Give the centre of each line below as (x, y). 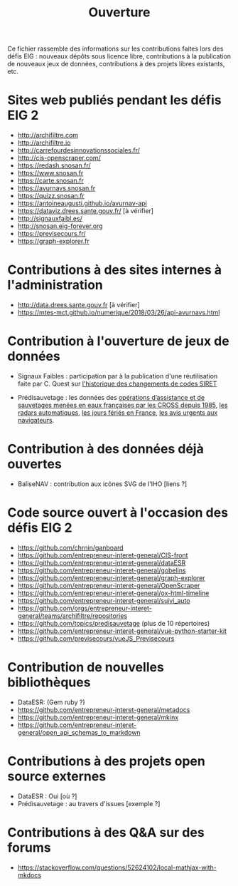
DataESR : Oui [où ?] (47, 796)
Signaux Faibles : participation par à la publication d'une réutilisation (118, 376)
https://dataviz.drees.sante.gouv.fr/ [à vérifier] (86, 211)
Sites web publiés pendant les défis (114, 100)
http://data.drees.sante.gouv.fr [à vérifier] (79, 305)
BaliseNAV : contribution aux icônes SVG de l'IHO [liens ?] (102, 484)
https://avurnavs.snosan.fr (56, 188)
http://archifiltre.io (44, 143)
